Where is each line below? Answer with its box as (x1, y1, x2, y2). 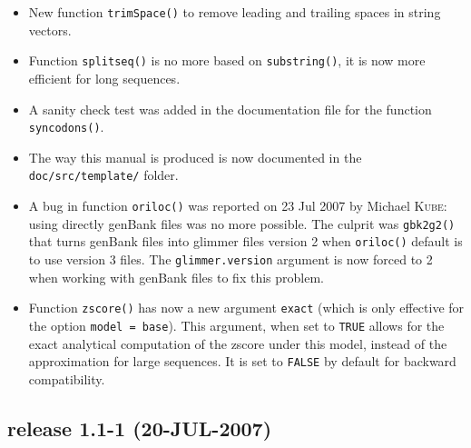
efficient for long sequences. (28, 68, 181, 87)
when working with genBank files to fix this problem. (28, 267, 324, 286)
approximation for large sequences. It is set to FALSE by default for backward (28, 352, 456, 371)
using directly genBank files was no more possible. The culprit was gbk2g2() (28, 214, 456, 233)
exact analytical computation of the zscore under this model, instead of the (28, 334, 447, 353)
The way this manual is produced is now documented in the (28, 147, 362, 166)
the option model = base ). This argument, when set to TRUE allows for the (28, 315, 445, 334)
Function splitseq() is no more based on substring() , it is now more (28, 51, 426, 70)
